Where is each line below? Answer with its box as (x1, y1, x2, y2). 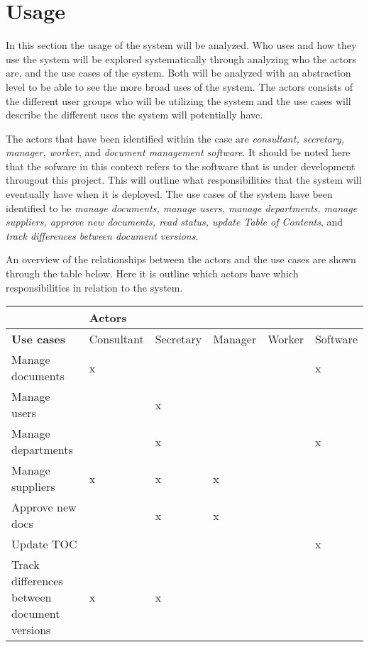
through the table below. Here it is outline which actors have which (6, 266, 299, 281)
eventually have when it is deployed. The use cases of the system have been (6, 187, 333, 201)
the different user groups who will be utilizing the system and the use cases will (6, 93, 351, 108)
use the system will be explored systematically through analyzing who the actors (6, 51, 356, 66)
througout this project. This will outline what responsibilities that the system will (6, 172, 362, 187)
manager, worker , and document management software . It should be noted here (6, 145, 351, 160)
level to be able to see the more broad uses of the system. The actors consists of (6, 79, 353, 94)
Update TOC (11, 536, 77, 553)
